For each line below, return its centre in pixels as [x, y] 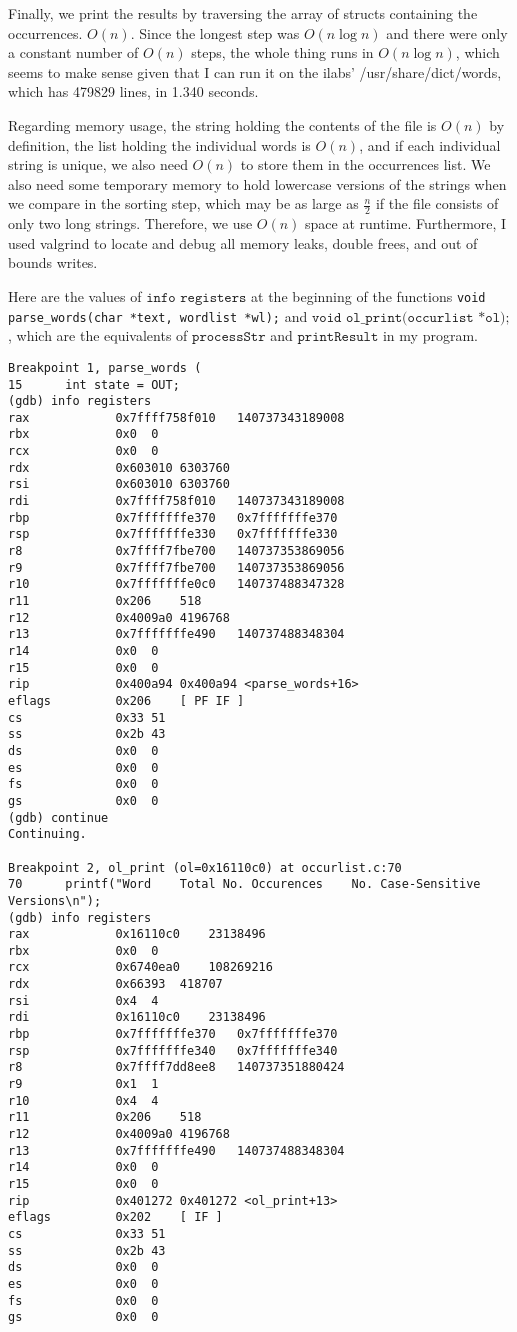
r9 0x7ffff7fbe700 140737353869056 [176, 567]
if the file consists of [437, 203]
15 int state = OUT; [94, 384]
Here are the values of [75, 295]
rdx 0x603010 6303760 [119, 467]
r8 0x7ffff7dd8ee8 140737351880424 [176, 1067]
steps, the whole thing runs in [282, 52]
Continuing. [47, 834]
